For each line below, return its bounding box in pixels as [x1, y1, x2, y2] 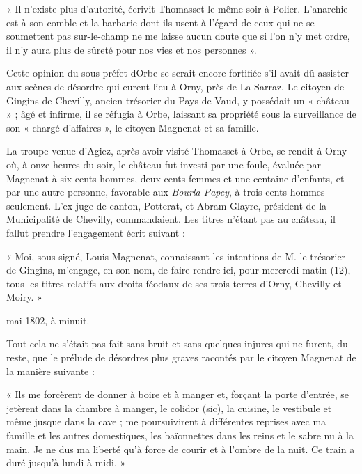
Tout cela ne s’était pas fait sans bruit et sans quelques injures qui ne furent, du [6, 336, 348, 351]
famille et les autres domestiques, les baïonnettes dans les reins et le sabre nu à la [6, 428, 354, 443]
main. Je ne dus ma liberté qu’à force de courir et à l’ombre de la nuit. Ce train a [6, 441, 355, 456]
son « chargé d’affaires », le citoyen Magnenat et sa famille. [6, 120, 259, 134]
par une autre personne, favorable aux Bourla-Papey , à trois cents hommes [6, 184, 325, 199]
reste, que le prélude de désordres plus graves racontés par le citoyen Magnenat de [6, 350, 356, 365]
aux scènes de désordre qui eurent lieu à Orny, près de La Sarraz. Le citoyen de [6, 79, 345, 93]
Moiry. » [6, 290, 42, 304]
